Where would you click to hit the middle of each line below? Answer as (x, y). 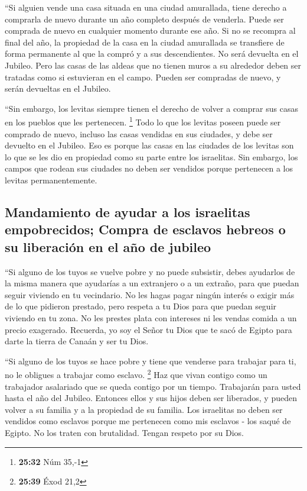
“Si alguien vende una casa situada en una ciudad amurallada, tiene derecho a (146, 7)
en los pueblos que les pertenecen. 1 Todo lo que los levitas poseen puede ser (143, 121)
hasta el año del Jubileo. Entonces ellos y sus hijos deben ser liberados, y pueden (151, 398)
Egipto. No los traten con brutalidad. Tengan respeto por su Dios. (124, 432)
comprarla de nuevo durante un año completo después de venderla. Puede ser (144, 19)
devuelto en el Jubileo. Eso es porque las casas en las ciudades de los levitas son (149, 145)
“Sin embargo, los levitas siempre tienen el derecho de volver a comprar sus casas (151, 108)
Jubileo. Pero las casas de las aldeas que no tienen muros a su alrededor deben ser (153, 65)
